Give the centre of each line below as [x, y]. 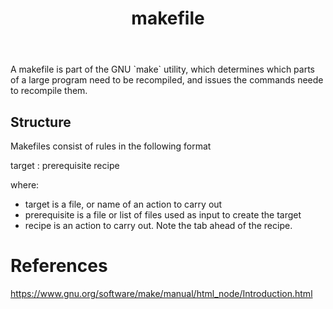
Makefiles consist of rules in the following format [111, 146]
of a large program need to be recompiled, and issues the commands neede [167, 80]
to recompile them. [49, 91]
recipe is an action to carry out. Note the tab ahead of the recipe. [158, 225]
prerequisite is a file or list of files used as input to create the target [163, 215]
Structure [41, 122]
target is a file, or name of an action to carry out [123, 204]
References [59, 266]
